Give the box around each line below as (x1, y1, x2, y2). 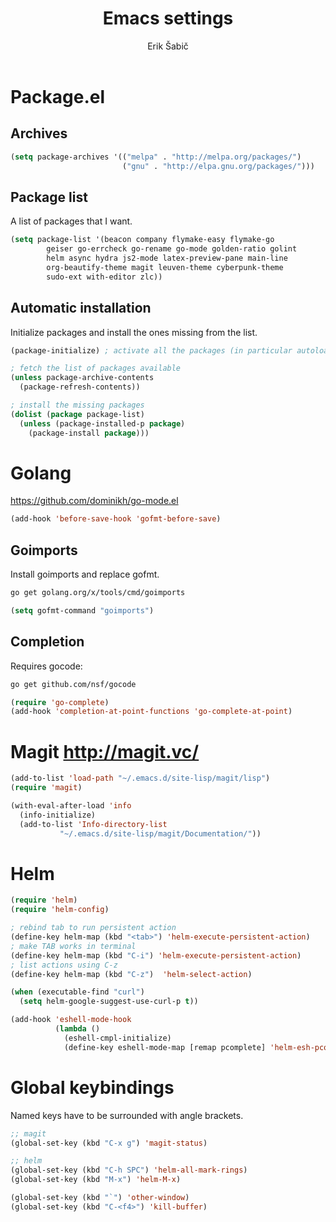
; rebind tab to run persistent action (10, 923, 177, 933)
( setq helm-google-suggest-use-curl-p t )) (19, 997, 199, 1007)
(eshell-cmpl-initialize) (63, 1033, 172, 1043)
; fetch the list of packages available (10, 363, 182, 374)
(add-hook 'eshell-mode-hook (10, 1015, 132, 1025)
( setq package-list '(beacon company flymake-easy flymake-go (10, 235, 275, 245)
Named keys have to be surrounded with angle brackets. (10, 1109, 244, 1121)
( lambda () (54, 1024, 101, 1034)
